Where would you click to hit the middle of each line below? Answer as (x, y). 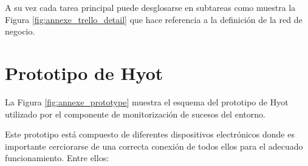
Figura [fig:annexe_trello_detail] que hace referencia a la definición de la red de (154, 19)
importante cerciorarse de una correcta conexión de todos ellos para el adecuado (154, 146)
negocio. (20, 31)
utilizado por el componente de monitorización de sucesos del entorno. (135, 114)
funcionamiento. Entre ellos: (57, 158)
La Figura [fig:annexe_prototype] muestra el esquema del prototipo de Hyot (147, 101)
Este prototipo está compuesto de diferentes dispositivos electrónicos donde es (150, 134)
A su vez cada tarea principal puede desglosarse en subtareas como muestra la (150, 7)
